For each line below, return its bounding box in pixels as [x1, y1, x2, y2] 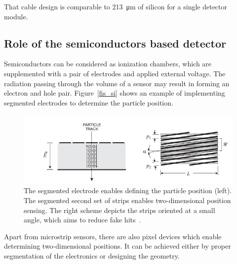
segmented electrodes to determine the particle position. [4, 97, 173, 107]
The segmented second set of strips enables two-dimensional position [24, 195, 231, 205]
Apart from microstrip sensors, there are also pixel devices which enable [4, 231, 222, 241]
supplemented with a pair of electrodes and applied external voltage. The [4, 68, 226, 78]
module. [4, 11, 28, 21]
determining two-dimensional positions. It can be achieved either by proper [4, 241, 231, 251]
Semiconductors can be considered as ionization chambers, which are [4, 58, 212, 69]
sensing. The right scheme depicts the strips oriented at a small [24, 205, 215, 215]
